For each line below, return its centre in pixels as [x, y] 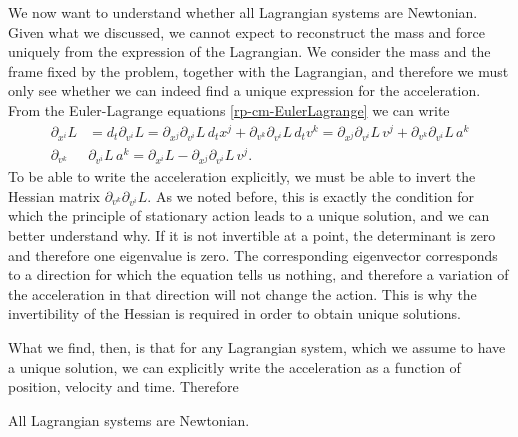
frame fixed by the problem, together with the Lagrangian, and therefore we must [258, 70]
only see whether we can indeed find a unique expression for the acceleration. [244, 90]
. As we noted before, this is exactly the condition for [310, 195]
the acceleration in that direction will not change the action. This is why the [242, 293]
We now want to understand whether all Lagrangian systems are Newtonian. [243, 12]
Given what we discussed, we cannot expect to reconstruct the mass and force [246, 31]
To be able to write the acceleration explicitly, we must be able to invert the [242, 176]
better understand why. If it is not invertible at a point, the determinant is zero [252, 235]
